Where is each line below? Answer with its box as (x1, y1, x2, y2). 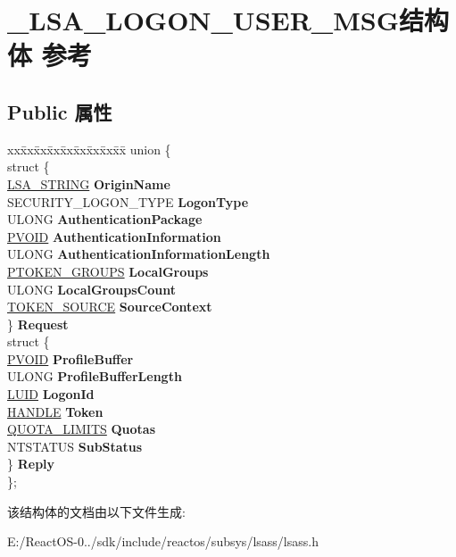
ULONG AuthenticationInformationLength (7, 245, 270, 263)
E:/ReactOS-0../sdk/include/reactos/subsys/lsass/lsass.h (7, 532, 319, 551)
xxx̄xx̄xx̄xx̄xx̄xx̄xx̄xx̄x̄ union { (7, 139, 171, 158)
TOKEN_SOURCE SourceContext (7, 297, 212, 316)
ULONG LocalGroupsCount (7, 279, 176, 298)
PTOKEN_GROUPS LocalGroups (7, 262, 209, 280)
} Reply (7, 454, 55, 473)
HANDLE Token (7, 402, 104, 420)
